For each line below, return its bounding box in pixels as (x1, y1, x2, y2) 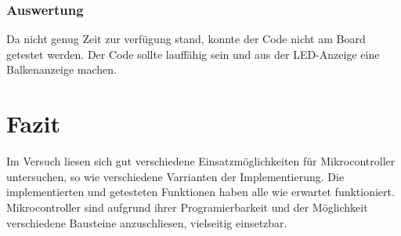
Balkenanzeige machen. (6, 61, 117, 78)
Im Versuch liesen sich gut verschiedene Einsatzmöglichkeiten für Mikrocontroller (6, 153, 396, 169)
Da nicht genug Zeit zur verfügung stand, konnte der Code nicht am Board (6, 31, 366, 47)
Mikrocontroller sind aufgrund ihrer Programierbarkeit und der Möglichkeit (6, 198, 368, 215)
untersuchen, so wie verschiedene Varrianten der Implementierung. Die (6, 168, 345, 184)
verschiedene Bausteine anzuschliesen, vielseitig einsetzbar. (6, 214, 287, 231)
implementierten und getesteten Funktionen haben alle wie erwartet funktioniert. (6, 183, 395, 200)
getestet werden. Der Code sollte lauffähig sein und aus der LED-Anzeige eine (6, 45, 380, 62)
